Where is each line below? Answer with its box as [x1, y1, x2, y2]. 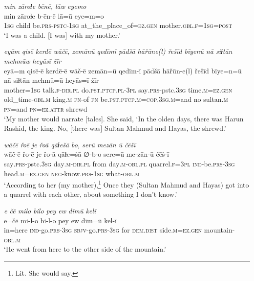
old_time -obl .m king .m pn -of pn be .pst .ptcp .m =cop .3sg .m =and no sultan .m [4, 94, 228, 104]
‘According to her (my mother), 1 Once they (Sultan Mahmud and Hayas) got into [4, 178, 249, 189]
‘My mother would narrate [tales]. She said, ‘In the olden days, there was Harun [4, 113, 244, 123]
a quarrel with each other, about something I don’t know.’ [4, 189, 177, 199]
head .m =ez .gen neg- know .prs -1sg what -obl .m [4, 168, 140, 178]
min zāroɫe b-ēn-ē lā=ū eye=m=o [4, 10, 104, 21]
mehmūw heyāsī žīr [4, 55, 61, 66]
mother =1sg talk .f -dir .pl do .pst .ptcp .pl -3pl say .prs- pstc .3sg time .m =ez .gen [4, 84, 233, 94]
